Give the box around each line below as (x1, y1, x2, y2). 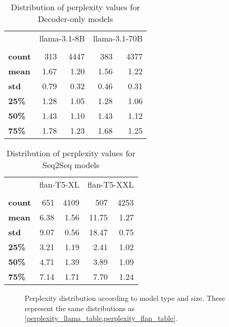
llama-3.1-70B (93, 32, 143, 44)
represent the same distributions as (25, 302, 135, 313)
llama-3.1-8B (39, 32, 85, 44)
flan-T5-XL (39, 178, 80, 190)
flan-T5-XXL (87, 178, 134, 190)
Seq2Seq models (42, 159, 100, 171)
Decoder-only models (37, 13, 113, 25)
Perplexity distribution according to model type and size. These (25, 293, 225, 303)
